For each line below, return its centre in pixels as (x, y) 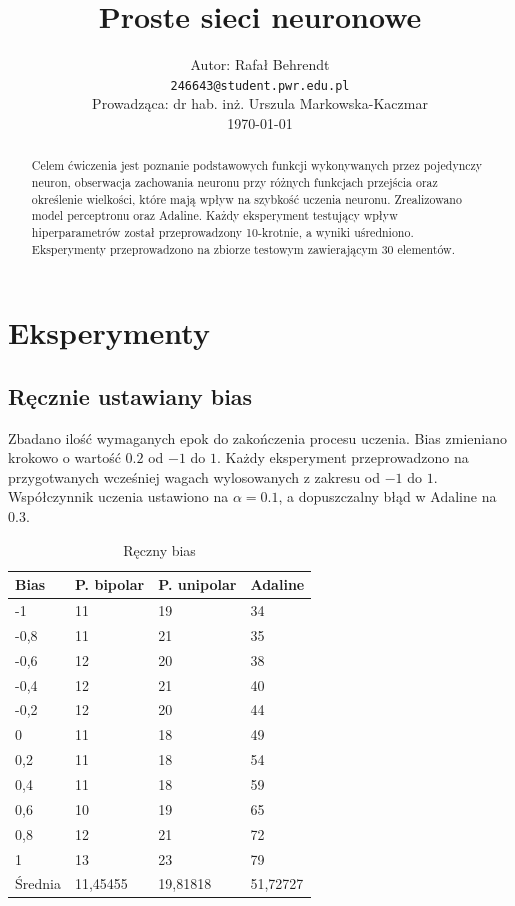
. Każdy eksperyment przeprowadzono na (343, 457)
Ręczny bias (159, 549)
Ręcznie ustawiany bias (130, 395)
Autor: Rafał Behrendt (260, 64)
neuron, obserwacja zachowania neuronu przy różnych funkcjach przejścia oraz (234, 182)
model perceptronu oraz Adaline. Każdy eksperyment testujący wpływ (214, 215)
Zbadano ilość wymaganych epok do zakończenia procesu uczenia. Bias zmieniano (257, 437)
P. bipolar (109, 584)
